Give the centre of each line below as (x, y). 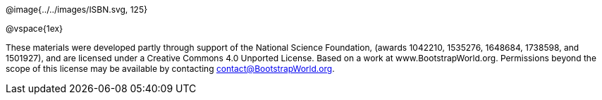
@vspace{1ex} (35, 29)
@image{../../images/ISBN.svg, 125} (77, 10)
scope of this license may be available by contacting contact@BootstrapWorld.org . (170, 69)
